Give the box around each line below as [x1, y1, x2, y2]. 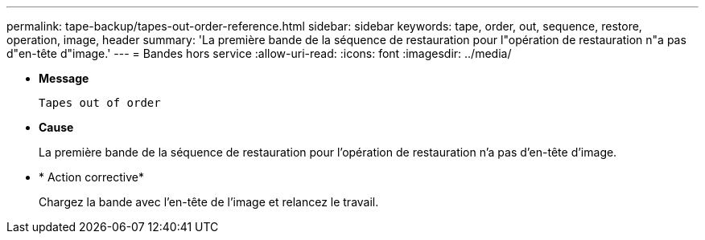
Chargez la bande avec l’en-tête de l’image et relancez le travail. [39, 195, 379, 209]
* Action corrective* [39, 170, 145, 184]
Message [39, 71, 89, 85]
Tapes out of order [39, 96, 161, 109]
